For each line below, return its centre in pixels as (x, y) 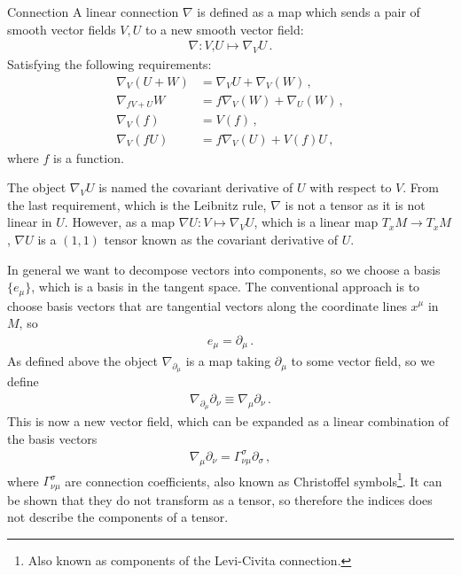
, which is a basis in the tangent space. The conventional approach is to (226, 287)
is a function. (89, 157)
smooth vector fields (62, 29)
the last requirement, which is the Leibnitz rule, (137, 204)
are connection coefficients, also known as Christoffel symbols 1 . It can (254, 479)
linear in (30, 222)
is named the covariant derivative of (196, 187)
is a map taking (228, 361)
